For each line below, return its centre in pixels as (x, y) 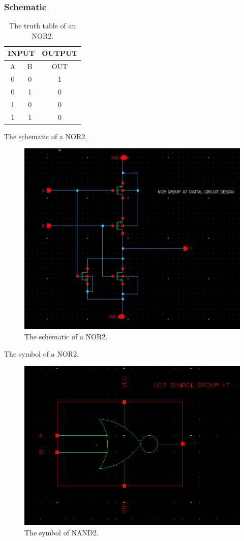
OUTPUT (60, 53)
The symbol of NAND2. (62, 532)
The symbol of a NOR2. (41, 353)
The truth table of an (43, 26)
